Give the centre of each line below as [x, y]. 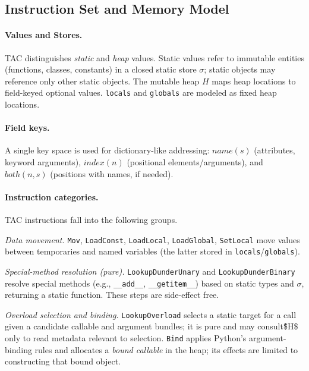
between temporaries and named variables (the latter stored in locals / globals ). [152, 251]
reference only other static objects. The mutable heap [102, 81]
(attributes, [275, 150]
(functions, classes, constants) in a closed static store [101, 69]
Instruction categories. [52, 196]
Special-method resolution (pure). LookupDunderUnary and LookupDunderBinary [150, 271]
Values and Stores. [44, 35]
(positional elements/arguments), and [195, 162]
